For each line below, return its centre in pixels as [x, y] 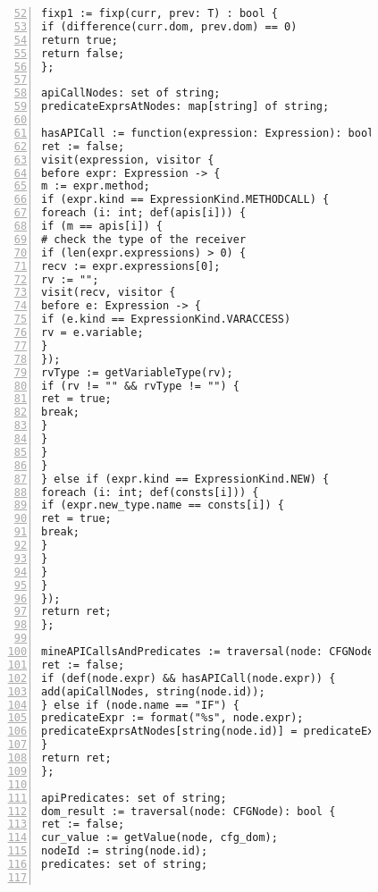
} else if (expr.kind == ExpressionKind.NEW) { [185, 479]
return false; [83, 53]
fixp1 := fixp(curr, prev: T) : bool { [160, 13]
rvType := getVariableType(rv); [137, 372]
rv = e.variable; [92, 332]
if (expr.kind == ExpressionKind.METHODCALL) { [185, 200]
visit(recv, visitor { [109, 293]
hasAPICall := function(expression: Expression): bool [208, 133]
